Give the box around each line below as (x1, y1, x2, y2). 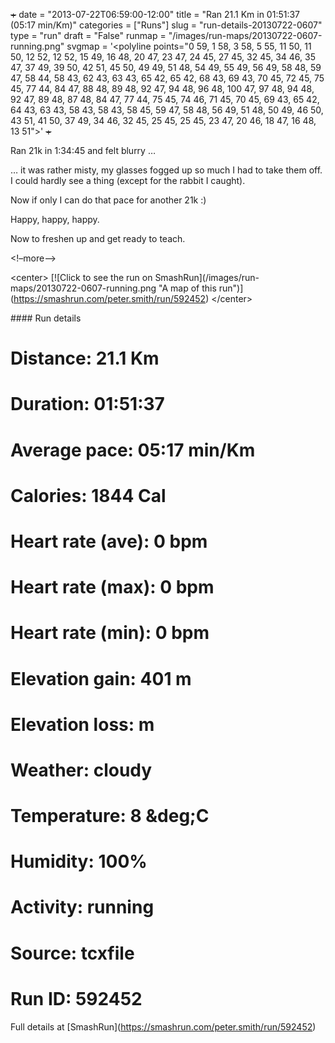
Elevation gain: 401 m (10, 667, 192, 690)
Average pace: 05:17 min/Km (10, 439, 256, 461)
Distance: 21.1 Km (10, 347, 160, 370)
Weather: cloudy (10, 759, 153, 781)
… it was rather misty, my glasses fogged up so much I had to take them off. (10, 164, 323, 176)
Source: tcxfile (10, 942, 135, 964)
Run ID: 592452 (10, 987, 143, 1010)
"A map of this (158, 282, 217, 294)
